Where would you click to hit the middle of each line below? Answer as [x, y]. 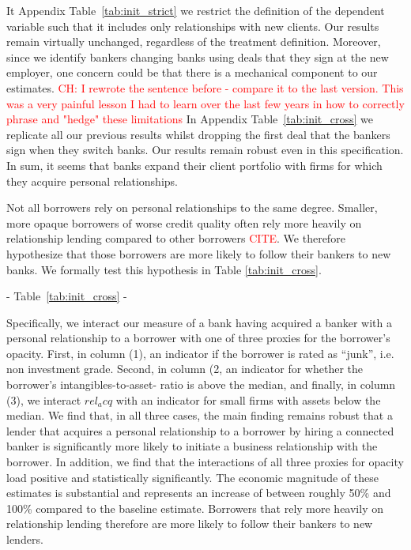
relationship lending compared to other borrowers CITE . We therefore [176, 238]
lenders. [25, 539]
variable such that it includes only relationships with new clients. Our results [193, 26]
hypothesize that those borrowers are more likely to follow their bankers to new [199, 253]
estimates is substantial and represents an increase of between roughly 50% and [199, 493]
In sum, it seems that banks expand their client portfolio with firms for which [194, 165]
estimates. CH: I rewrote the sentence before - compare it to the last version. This [205, 87]
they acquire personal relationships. [92, 181]
